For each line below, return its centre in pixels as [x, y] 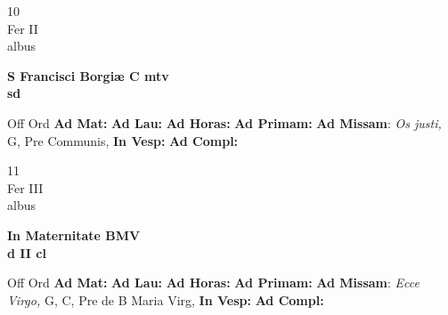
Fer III [25, 187]
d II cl [27, 252]
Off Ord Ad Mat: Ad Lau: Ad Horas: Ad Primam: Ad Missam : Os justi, [224, 122]
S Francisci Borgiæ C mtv [88, 75]
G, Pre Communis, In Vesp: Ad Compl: [123, 140]
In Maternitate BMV [74, 234]
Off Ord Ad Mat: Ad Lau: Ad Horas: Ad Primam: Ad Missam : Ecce [213, 283]
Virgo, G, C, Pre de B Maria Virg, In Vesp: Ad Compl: [166, 299]
